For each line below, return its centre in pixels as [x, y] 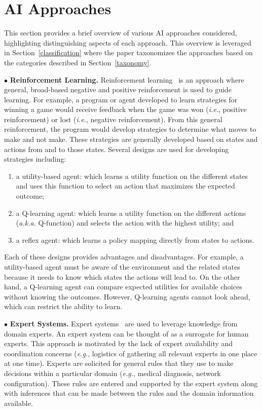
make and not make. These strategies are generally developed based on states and [131, 139]
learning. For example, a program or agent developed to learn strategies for [121, 99]
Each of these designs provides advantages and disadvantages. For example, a [124, 257]
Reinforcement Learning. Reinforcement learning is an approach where [127, 79]
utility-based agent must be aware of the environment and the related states [122, 267]
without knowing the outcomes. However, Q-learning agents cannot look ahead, [127, 296]
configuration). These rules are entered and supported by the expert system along [131, 383]
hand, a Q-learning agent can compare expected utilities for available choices [123, 287]
